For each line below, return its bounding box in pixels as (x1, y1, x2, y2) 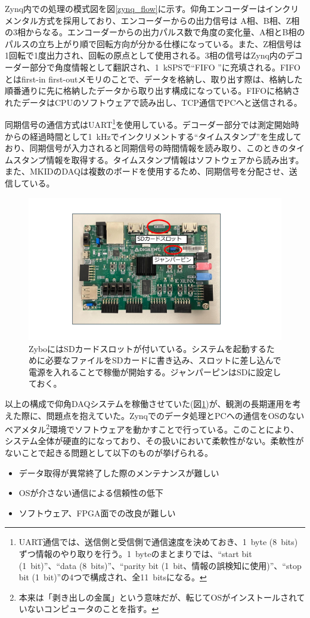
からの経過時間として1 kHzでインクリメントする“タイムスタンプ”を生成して (5, 130, 302, 142)
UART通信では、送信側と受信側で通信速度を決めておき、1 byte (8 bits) (18, 536, 298, 548)
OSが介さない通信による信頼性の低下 (18, 487, 164, 499)
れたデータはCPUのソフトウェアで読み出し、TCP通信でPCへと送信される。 (5, 96, 302, 108)
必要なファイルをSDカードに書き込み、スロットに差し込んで (45, 354, 281, 366)
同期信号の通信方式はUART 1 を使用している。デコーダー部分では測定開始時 (5, 117, 299, 130)
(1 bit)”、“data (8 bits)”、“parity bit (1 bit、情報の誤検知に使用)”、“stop (18, 559, 302, 571)
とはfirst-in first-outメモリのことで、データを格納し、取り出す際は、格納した (5, 72, 303, 85)
